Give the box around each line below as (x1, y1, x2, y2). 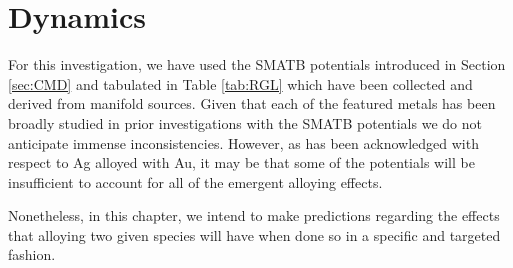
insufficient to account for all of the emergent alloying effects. (8, 171, 383, 192)
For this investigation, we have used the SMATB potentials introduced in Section (8, 54, 506, 75)
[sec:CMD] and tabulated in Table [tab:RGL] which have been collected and (8, 73, 473, 94)
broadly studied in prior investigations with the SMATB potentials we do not (8, 112, 482, 133)
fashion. (8, 244, 56, 265)
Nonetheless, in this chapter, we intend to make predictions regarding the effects (8, 205, 500, 226)
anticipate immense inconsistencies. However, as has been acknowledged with (8, 132, 479, 153)
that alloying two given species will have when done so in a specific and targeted (8, 224, 501, 245)
